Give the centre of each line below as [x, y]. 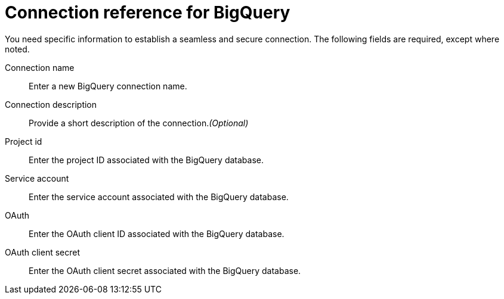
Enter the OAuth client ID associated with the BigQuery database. [157, 233]
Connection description [51, 104]
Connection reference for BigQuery [148, 13]
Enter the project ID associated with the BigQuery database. [146, 160]
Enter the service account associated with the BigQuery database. [159, 197]
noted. [17, 49]
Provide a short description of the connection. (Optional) [139, 123]
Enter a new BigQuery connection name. [108, 86]
